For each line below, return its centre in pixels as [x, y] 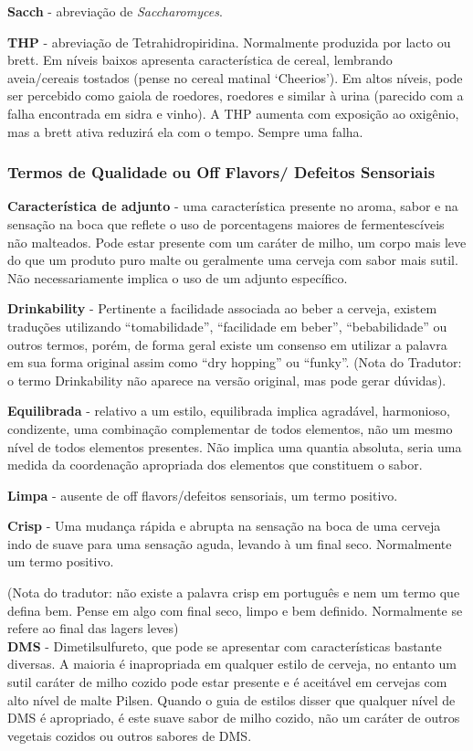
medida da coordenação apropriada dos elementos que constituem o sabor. [215, 465]
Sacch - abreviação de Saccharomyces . [115, 11]
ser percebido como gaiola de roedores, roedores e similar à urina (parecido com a [236, 95]
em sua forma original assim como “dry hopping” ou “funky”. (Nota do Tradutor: [235, 362]
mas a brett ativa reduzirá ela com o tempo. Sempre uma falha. [185, 131]
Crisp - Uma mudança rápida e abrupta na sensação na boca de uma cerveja [224, 526]
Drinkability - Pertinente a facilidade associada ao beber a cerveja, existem [222, 308]
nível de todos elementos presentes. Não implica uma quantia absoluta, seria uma [235, 446]
